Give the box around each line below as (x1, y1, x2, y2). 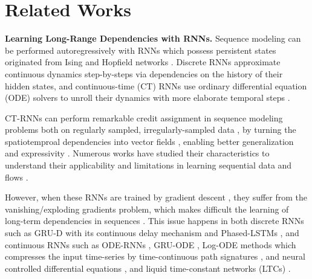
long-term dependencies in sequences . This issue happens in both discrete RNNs (5, 214, 304, 227)
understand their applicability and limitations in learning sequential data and (5, 159, 292, 172)
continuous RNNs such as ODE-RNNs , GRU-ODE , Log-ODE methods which (5, 238, 296, 251)
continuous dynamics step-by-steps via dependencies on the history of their (5, 67, 283, 80)
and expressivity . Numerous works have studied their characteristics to (5, 147, 270, 159)
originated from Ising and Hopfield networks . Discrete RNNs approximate (5, 56, 281, 68)
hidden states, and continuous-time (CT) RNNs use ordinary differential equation (5, 79, 307, 92)
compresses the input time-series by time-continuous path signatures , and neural (5, 250, 305, 263)
